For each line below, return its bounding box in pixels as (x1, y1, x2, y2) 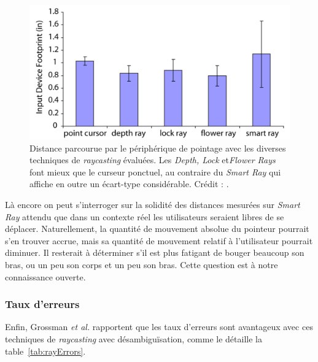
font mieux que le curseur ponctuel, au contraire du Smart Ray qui (29, 165, 281, 178)
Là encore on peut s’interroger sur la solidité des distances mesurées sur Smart (5, 198, 300, 210)
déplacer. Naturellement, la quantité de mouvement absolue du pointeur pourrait (5, 222, 309, 235)
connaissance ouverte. (5, 270, 86, 283)
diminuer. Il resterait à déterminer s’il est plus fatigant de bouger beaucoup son (5, 246, 304, 259)
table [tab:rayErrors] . (5, 344, 86, 357)
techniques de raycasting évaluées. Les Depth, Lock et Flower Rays (29, 153, 276, 166)
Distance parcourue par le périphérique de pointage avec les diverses (29, 141, 286, 154)
